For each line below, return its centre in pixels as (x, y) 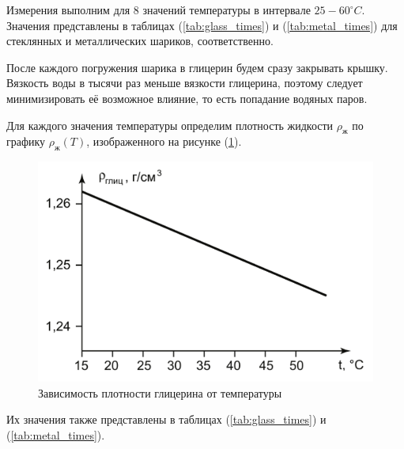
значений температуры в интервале (227, 10)
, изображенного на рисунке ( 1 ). (164, 141)
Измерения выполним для (68, 10)
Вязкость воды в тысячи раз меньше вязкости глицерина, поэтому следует (185, 83)
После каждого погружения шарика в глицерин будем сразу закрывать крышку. (197, 67)
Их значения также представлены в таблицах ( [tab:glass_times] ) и (166, 419)
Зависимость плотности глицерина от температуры (160, 392)
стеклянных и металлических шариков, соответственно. (140, 41)
